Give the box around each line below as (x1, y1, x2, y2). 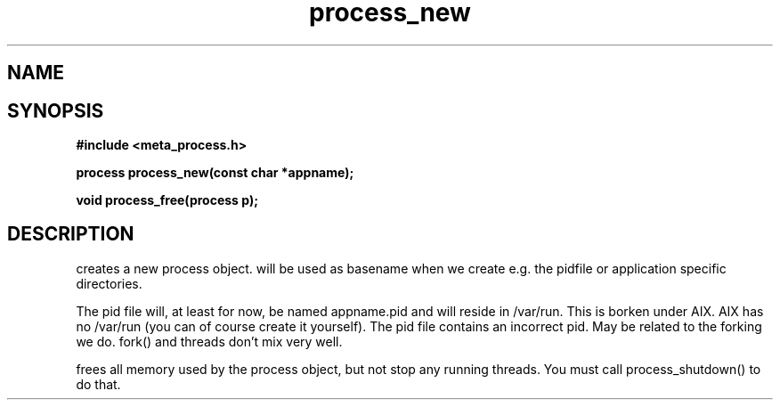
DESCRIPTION (7, 223, 134, 246)
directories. (76, 275, 142, 291)
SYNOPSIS (7, 99, 104, 122)
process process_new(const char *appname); (76, 165, 354, 181)
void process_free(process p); (76, 192, 258, 208)
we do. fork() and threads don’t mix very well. (76, 333, 343, 349)
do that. (76, 376, 121, 392)
